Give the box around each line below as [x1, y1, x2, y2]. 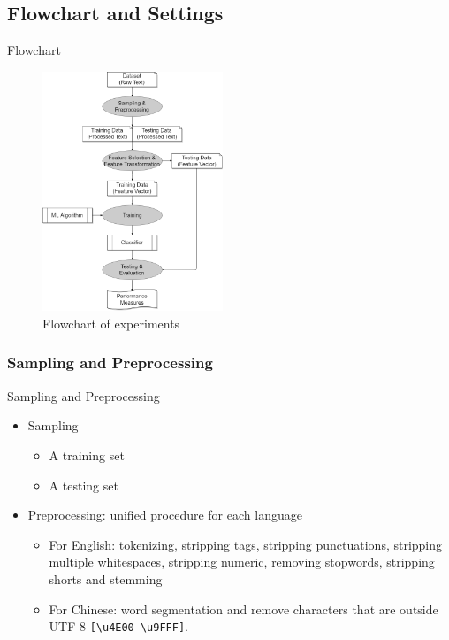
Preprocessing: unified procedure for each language [27, 505, 302, 524]
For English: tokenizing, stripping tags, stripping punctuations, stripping [49, 535, 443, 553]
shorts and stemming [49, 569, 163, 588]
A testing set [49, 475, 118, 494]
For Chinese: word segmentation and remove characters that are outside [49, 599, 438, 618]
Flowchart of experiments [42, 313, 180, 332]
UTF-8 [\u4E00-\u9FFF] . [49, 617, 188, 636]
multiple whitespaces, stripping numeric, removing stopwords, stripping [49, 552, 435, 571]
